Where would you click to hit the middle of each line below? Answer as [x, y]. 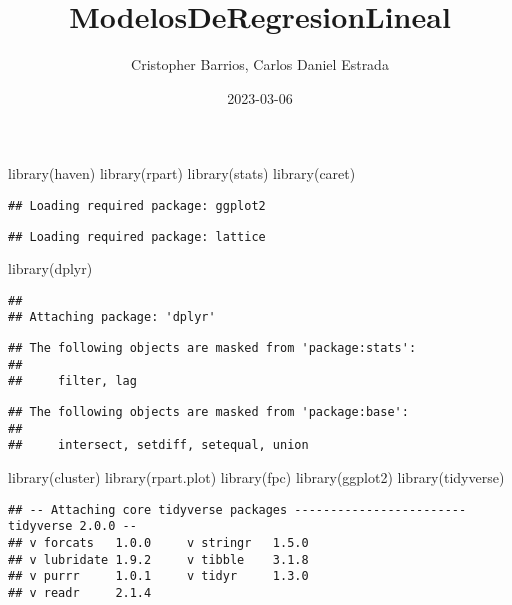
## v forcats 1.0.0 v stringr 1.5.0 [158, 542]
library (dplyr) [50, 268]
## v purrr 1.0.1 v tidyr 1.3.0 [158, 576]
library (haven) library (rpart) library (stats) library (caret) [182, 173]
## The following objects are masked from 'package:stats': [212, 348]
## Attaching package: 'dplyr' [112, 317]
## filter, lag [72, 381]
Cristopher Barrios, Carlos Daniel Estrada [260, 64]
